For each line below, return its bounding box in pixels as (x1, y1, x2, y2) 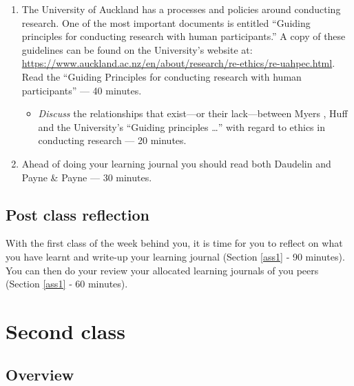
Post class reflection (6, 203, 149, 225)
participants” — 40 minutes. (21, 83, 142, 97)
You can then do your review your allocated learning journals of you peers (6, 263, 319, 277)
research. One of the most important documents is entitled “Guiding (21, 15, 311, 30)
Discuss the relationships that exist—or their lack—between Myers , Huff (38, 106, 348, 121)
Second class (6, 316, 125, 345)
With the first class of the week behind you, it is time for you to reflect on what (6, 236, 343, 250)
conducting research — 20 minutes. (38, 133, 187, 148)
